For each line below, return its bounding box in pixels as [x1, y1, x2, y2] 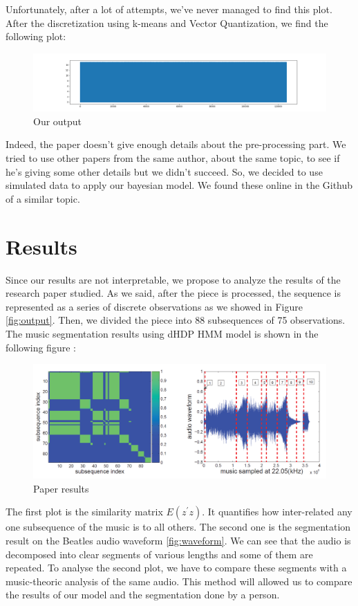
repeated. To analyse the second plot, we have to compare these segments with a [6, 560, 347, 575]
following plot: [6, 29, 66, 44]
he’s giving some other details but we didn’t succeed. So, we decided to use [6, 164, 323, 178]
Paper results [33, 481, 89, 495]
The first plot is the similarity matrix [6, 504, 163, 519]
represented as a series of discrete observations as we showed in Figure [6, 299, 303, 313]
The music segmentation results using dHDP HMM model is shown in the [6, 326, 319, 340]
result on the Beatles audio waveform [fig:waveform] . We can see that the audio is [6, 533, 351, 547]
